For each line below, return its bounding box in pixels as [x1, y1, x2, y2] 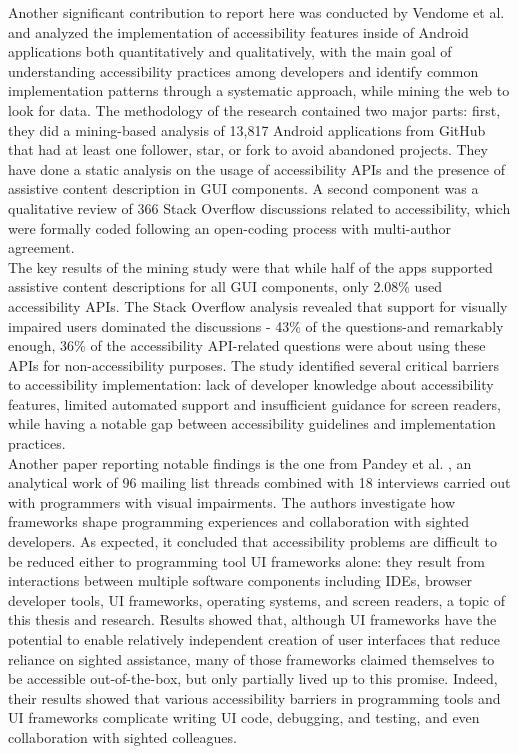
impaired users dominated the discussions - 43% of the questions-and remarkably [8, 315, 504, 336]
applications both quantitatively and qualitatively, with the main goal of [8, 41, 452, 62]
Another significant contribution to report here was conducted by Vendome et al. [8, 2, 505, 22]
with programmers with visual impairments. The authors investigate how [8, 491, 456, 512]
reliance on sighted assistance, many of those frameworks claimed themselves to [8, 648, 495, 669]
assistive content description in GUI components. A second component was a [8, 178, 479, 199]
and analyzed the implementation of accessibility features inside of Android [8, 21, 469, 42]
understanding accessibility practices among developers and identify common [8, 60, 479, 81]
